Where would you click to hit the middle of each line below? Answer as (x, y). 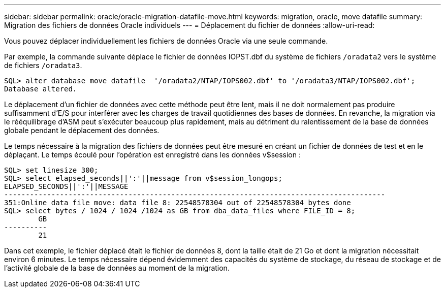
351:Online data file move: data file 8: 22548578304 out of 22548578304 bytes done (178, 203)
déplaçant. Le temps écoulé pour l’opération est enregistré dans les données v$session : (153, 155)
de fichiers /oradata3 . (43, 65)
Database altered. (41, 89)
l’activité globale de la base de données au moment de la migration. (117, 268)
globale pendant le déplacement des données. (82, 130)
